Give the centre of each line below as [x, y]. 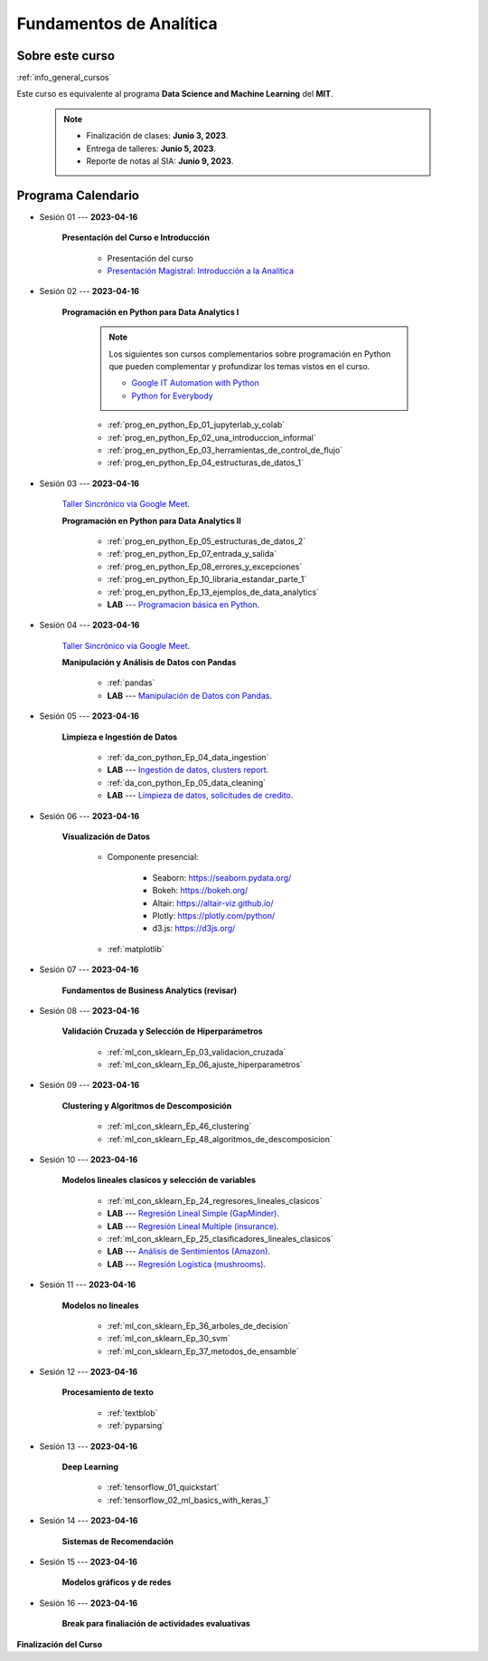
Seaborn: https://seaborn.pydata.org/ [222, 877]
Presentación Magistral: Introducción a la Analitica [200, 271]
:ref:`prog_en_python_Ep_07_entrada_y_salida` [192, 554]
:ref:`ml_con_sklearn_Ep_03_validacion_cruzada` [197, 1052]
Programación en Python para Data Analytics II [151, 520]
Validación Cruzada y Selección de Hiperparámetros [162, 1031]
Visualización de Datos [106, 836]
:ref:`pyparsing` [136, 1426]
